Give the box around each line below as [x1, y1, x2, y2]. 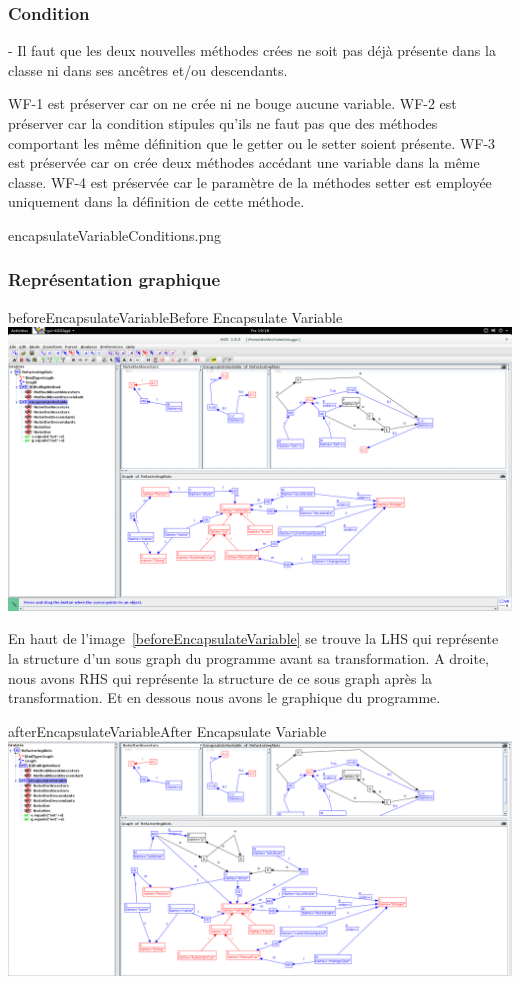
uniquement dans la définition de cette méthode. [8, 191, 305, 212]
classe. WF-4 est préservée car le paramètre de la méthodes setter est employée [8, 171, 492, 192]
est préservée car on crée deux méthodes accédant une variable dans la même [8, 152, 480, 173]
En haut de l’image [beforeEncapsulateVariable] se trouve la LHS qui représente [8, 628, 499, 649]
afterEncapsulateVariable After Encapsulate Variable [8, 720, 327, 741]
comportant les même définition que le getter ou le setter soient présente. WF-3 [8, 132, 496, 153]
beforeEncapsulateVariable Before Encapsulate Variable [8, 306, 343, 327]
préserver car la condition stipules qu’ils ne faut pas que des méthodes [8, 113, 438, 133]
